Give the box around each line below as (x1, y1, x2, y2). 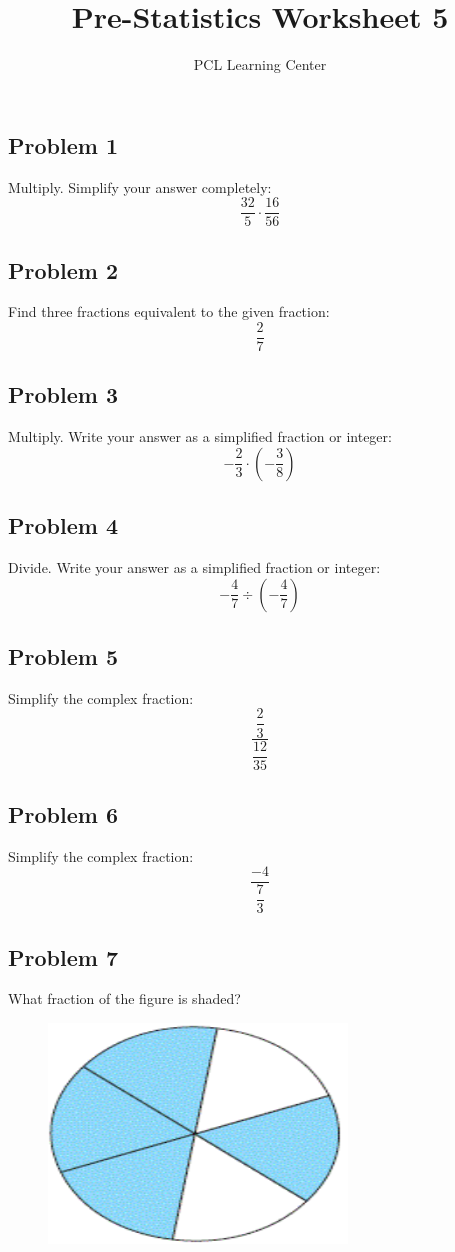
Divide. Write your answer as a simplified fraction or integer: (8, 557, 381, 578)
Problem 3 (8, 379, 118, 410)
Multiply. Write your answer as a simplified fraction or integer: (8, 426, 392, 447)
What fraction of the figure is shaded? (8, 988, 241, 1009)
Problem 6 (8, 798, 118, 829)
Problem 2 (8, 254, 118, 285)
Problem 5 (8, 641, 118, 672)
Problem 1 (8, 129, 118, 160)
